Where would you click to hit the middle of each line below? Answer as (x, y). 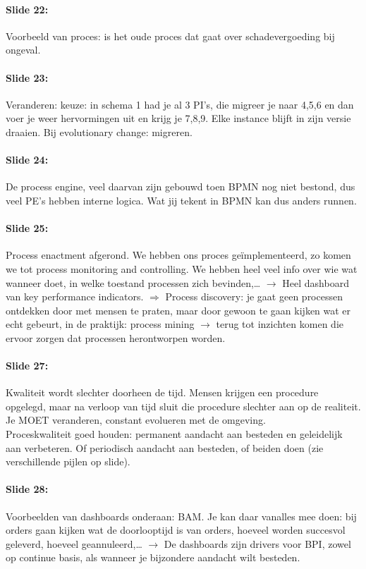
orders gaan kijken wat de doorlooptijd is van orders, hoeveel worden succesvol (176, 530)
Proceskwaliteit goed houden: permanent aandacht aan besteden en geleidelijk (174, 434)
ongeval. (23, 50)
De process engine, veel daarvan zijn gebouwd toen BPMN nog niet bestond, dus (181, 186)
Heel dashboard (316, 282)
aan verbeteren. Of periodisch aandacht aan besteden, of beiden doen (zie (165, 447)
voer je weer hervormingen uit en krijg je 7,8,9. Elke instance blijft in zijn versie (178, 118)
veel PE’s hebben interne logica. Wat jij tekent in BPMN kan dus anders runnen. (181, 200)
